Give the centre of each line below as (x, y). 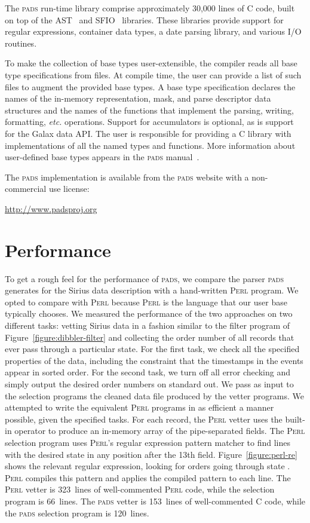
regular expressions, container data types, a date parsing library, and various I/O (153, 31)
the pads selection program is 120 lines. (77, 513)
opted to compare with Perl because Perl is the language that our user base (146, 302)
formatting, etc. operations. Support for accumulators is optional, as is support (149, 122)
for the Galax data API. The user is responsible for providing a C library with (148, 133)
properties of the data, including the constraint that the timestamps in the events (154, 360)
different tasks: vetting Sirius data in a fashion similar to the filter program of (148, 325)
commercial (26, 189)
